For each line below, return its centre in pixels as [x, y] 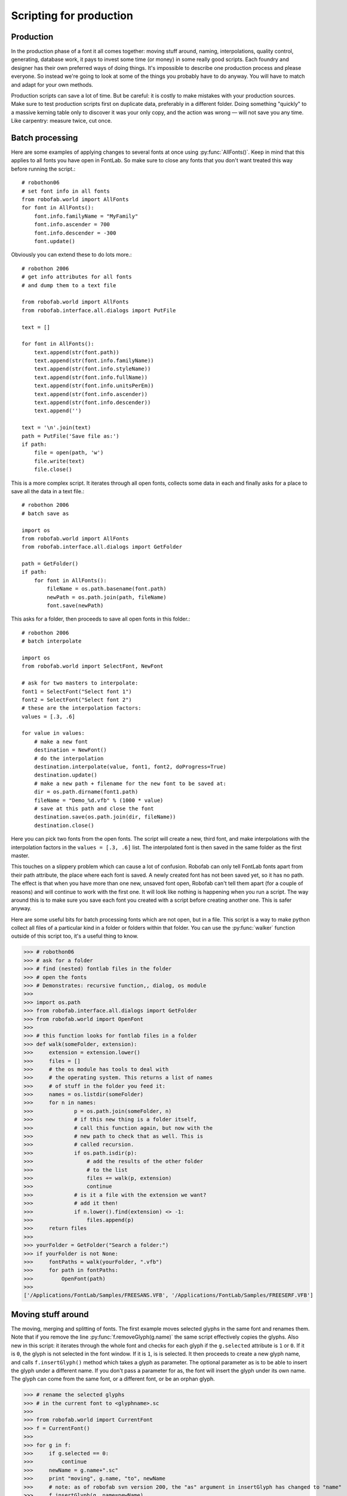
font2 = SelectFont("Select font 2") [77, 700]
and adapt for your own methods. [52, 84]
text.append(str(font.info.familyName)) [94, 361]
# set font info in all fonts [66, 191]
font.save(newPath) [75, 606]
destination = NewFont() [70, 750]
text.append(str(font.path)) [76, 352]
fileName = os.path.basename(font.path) [107, 589]
